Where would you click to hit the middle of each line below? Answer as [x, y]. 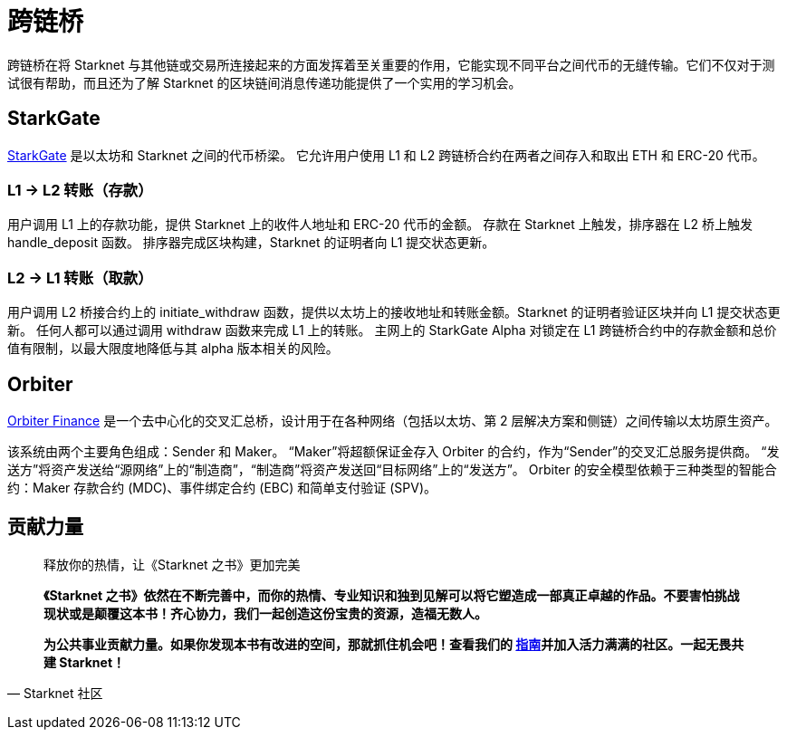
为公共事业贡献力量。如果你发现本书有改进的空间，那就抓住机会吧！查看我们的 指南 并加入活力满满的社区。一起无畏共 [394, 644]
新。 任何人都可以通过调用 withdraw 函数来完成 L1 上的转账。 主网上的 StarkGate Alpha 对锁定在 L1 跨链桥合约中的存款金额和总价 [392, 330]
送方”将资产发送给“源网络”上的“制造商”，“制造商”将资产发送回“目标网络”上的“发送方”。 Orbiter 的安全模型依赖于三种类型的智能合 [392, 469]
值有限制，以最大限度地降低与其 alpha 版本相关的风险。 [173, 349]
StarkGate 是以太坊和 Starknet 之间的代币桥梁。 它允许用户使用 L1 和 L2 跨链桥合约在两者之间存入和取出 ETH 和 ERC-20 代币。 [386, 155]
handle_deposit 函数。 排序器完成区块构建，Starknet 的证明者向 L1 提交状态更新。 [251, 243]
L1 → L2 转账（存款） [80, 190]
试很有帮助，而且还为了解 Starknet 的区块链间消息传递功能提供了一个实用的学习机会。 [264, 82]
